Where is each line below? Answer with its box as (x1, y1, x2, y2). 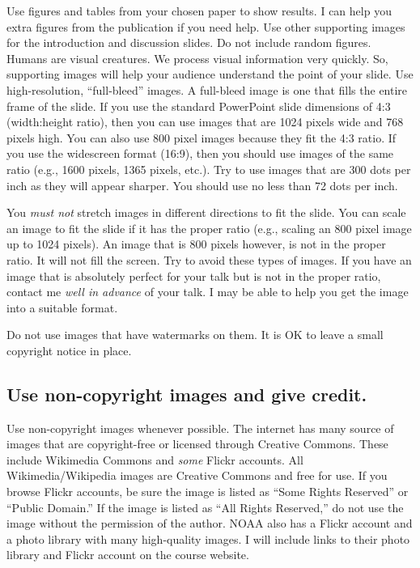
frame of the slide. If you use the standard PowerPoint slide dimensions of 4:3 (6, 97, 391, 114)
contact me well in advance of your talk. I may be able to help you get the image (6, 283, 409, 300)
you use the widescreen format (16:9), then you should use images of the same (6, 145, 394, 162)
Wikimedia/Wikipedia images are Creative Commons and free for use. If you (6, 467, 388, 484)
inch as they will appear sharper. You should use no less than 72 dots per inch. (6, 176, 398, 193)
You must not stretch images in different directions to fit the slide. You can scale (6, 204, 406, 221)
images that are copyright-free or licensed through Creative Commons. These (6, 435, 388, 452)
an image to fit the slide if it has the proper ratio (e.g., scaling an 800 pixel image (6, 219, 412, 236)
